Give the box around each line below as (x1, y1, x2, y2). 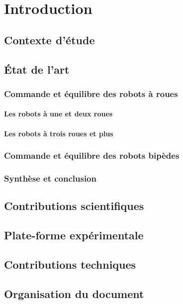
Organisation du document (4, 286, 144, 301)
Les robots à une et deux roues (4, 108, 113, 119)
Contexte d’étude (4, 32, 95, 47)
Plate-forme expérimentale (4, 227, 144, 243)
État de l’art (4, 61, 70, 77)
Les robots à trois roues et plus (4, 128, 113, 138)
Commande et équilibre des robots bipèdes (4, 149, 180, 162)
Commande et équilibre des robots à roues (4, 87, 178, 100)
